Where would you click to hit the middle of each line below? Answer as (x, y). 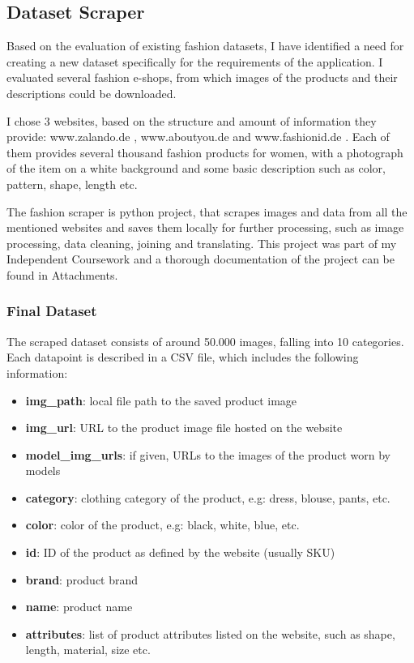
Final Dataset (52, 311)
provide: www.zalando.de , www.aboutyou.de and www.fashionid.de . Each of (198, 137)
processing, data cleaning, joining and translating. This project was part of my (202, 243)
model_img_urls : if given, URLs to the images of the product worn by (208, 454)
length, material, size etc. (88, 650)
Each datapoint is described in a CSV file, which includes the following (183, 357)
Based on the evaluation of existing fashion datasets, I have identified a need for (205, 46)
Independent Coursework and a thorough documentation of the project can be (201, 259)
